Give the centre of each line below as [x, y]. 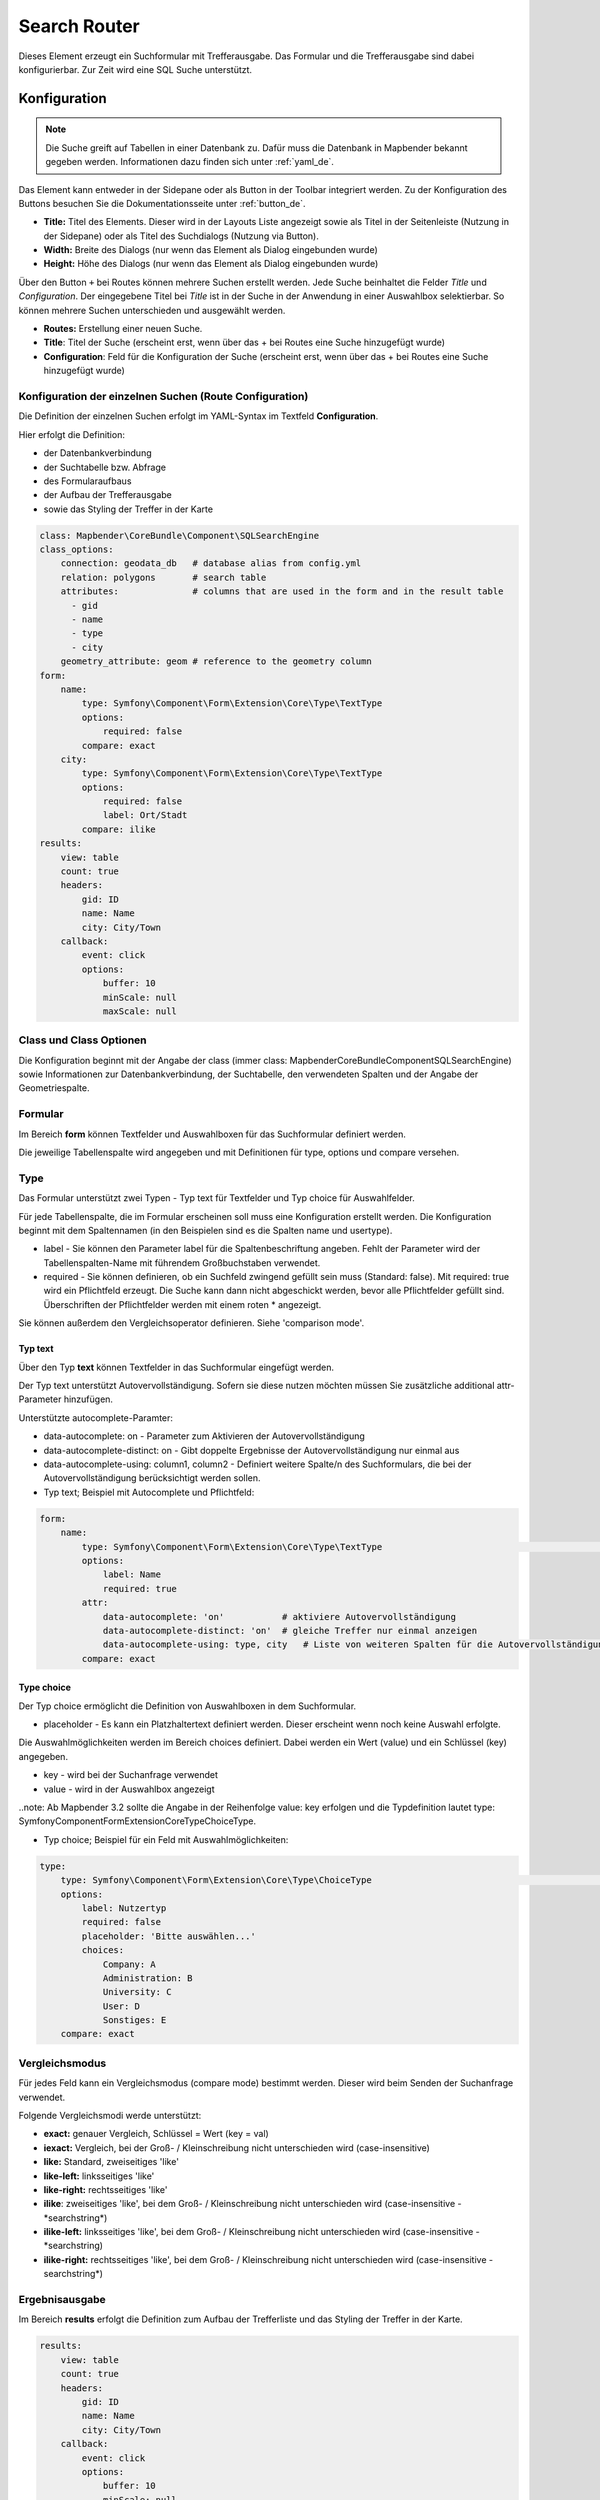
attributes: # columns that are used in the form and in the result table [282, 591]
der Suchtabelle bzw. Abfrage [105, 467]
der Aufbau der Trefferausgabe [107, 495]
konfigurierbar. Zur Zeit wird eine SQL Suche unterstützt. [135, 69]
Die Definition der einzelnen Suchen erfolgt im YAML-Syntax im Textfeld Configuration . [198, 416]
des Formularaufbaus [87, 481]
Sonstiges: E [134, 2020]
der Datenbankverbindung [97, 453]
